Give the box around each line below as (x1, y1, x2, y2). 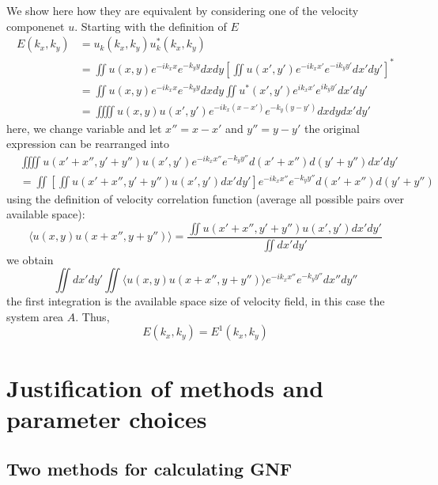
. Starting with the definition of (74, 17, 227, 34)
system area (6, 308, 64, 324)
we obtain (6, 251, 54, 267)
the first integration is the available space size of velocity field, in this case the (6, 293, 385, 309)
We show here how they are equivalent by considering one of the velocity (6, 2, 359, 18)
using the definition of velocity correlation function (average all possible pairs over (6, 190, 404, 207)
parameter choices (6, 402, 207, 434)
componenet (6, 17, 65, 34)
